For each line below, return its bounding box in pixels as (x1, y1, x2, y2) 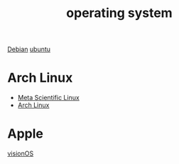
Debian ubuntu (7, 45, 51, 54)
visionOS (7, 149, 34, 158)
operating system (66, 5, 173, 21)
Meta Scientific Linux (17, 94, 80, 102)
